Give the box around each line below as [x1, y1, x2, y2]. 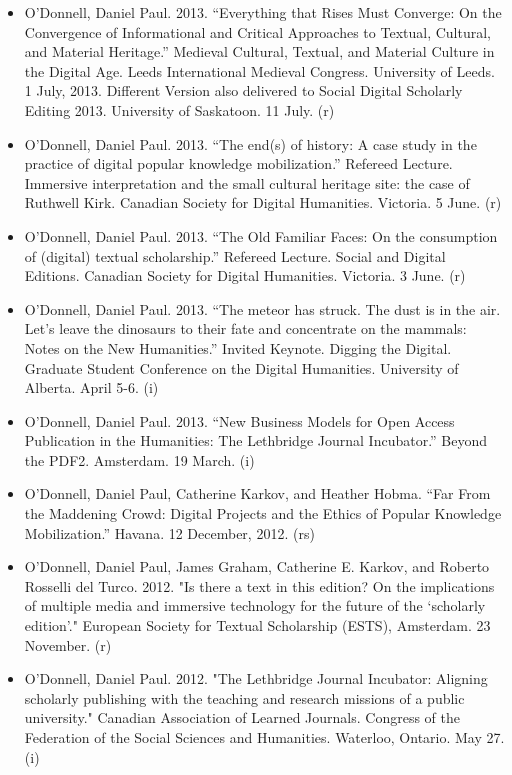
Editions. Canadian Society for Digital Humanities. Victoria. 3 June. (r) [24, 265, 466, 286]
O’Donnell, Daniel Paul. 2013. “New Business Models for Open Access [24, 410, 455, 431]
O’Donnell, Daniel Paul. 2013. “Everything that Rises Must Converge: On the [24, 2, 502, 22]
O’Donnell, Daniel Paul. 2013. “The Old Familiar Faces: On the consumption [24, 225, 498, 246]
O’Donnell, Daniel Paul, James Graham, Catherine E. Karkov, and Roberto [24, 556, 490, 577]
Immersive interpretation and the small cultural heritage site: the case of [24, 172, 470, 193]
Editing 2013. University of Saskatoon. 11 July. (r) [24, 99, 335, 120]
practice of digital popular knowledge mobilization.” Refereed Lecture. [24, 153, 453, 174]
